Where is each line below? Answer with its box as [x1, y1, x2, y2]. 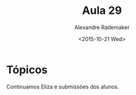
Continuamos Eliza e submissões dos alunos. [6, 83, 120, 90]
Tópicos [6, 63, 48, 76]
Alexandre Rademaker [74, 24, 130, 31]
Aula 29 [81, 4, 123, 18]
